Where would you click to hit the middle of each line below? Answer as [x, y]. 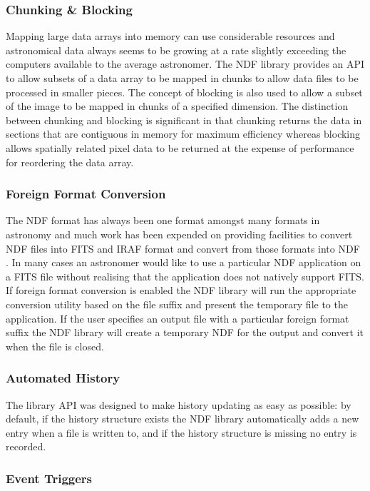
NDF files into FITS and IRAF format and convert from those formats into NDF [183, 248]
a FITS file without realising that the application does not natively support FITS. [185, 276]
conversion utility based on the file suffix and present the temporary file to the [177, 304]
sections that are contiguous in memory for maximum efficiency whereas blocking [183, 134]
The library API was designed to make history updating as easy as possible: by [179, 404]
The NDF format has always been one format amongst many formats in [163, 220]
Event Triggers [49, 478]
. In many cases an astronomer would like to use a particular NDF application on [184, 262]
